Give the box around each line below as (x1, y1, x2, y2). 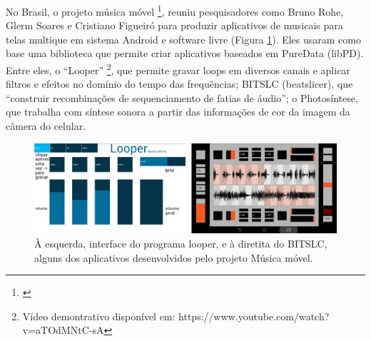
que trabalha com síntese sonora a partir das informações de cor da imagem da (6, 104, 350, 119)
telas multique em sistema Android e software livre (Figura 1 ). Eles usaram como (6, 31, 361, 46)
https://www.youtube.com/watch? (178, 308, 330, 323)
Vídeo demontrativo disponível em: (22, 308, 176, 323)
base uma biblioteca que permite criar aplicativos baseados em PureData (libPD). (6, 46, 364, 61)
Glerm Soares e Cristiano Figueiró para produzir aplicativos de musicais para (6, 18, 343, 33)
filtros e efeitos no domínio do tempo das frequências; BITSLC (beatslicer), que (6, 76, 353, 91)
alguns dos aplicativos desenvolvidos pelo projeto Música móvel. (34, 250, 313, 265)
